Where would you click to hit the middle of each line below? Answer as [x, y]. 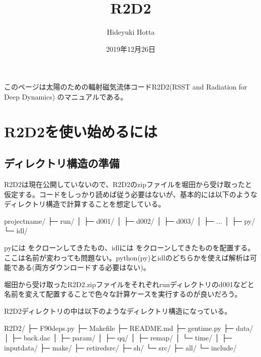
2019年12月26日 [131, 49]
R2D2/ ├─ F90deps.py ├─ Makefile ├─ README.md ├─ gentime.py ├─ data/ [129, 328]
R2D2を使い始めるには [81, 131]
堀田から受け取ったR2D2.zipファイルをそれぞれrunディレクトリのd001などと [129, 284]
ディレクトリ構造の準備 [62, 163]
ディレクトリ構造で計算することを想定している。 [85, 204]
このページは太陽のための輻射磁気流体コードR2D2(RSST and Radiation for [126, 87]
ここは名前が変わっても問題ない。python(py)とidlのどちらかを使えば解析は [127, 257]
